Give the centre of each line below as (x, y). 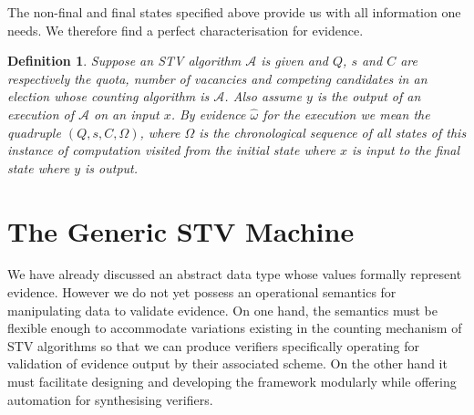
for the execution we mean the (346, 114)
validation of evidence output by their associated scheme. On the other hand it (227, 363)
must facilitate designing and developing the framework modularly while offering (232, 382)
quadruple (34, 132)
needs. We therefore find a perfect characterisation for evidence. (185, 30)
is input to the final (406, 150)
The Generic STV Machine (181, 230)
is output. (112, 167)
